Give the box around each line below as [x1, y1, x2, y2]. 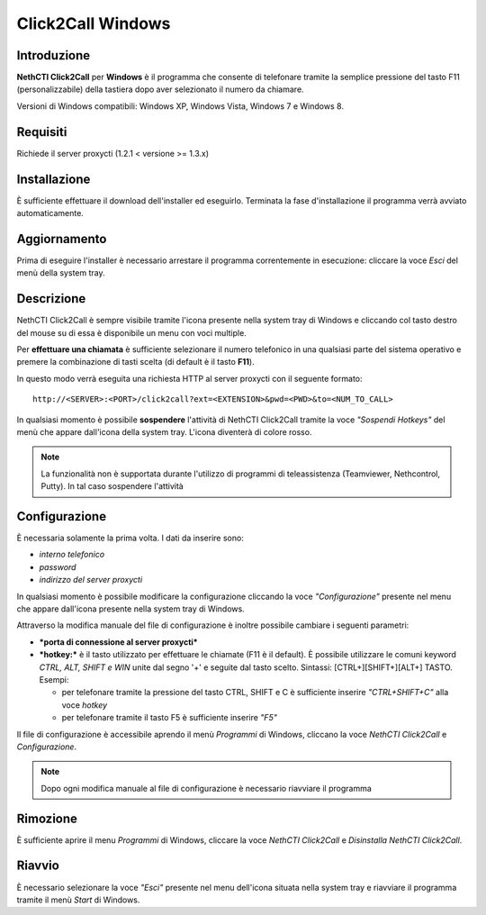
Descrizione [16, 291, 86, 306]
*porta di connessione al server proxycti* [39, 636, 198, 648]
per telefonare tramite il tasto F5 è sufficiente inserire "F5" [61, 712, 278, 723]
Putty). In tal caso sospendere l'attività [40, 481, 184, 492]
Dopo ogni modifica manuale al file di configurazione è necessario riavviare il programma [40, 783, 373, 793]
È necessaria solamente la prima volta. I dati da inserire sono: [16, 532, 245, 544]
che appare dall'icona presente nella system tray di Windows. [16, 603, 245, 614]
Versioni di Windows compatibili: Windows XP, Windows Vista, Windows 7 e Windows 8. [16, 100, 344, 112]
